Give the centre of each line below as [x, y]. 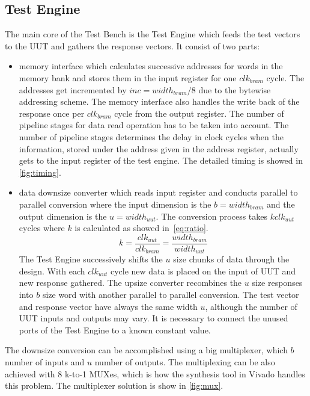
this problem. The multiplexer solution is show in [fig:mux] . [114, 385]
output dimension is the [63, 216]
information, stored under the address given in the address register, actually [159, 148]
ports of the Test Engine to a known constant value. [115, 329]
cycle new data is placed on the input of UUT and [203, 271]
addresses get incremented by [73, 89]
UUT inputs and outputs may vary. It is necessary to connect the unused [153, 318]
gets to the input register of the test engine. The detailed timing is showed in [161, 160]
